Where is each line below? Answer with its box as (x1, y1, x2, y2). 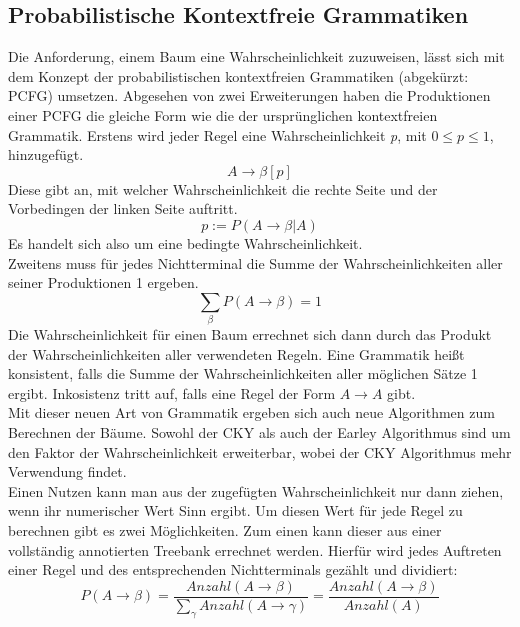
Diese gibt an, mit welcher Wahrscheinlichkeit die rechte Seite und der (8, 178, 438, 199)
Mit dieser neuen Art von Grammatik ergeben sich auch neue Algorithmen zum (8, 402, 495, 423)
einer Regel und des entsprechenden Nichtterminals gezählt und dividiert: (8, 559, 458, 580)
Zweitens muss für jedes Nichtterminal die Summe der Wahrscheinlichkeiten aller (8, 252, 503, 273)
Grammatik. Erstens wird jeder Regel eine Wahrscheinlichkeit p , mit (8, 124, 427, 145)
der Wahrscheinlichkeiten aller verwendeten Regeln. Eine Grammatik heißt (8, 343, 465, 364)
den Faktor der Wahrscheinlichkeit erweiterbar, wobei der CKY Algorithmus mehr (8, 441, 512, 462)
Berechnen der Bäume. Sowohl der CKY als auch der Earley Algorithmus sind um (8, 422, 511, 443)
